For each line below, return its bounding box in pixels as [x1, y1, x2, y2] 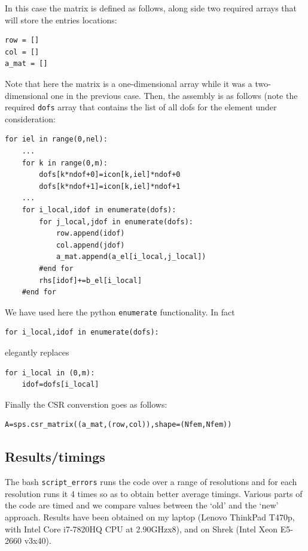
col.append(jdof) [56, 240, 125, 249]
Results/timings [5, 447, 105, 466]
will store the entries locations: [5, 13, 117, 26]
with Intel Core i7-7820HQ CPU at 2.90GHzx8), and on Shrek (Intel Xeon [5, 522, 278, 535]
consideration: [5, 112, 56, 125]
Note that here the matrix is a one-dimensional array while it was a [5, 77, 252, 89]
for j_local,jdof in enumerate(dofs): [39, 217, 193, 226]
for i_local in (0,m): [5, 368, 95, 377]
